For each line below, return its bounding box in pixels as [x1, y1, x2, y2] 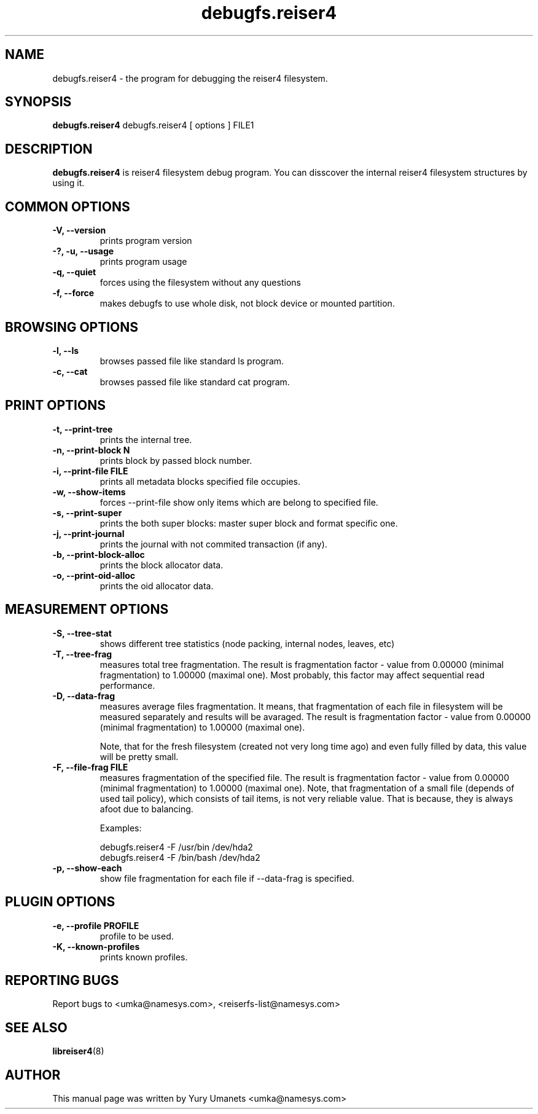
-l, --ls [52, 345, 79, 356]
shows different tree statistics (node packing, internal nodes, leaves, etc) [99, 638, 395, 649]
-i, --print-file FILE [52, 465, 128, 476]
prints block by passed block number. [99, 455, 252, 466]
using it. [52, 178, 85, 189]
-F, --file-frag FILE [52, 761, 128, 772]
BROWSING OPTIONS [5, 319, 139, 335]
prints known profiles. [99, 951, 188, 962]
